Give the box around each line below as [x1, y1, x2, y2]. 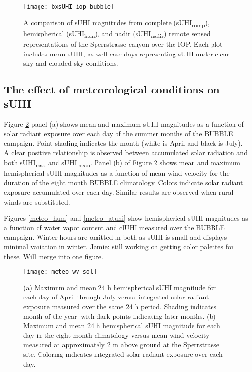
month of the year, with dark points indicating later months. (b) [23, 311, 216, 321]
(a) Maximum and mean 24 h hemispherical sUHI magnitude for [23, 282, 216, 292]
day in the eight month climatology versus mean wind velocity [23, 330, 210, 340]
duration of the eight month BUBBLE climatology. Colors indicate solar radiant [4, 177, 243, 187]
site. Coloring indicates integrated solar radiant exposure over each [23, 349, 223, 359]
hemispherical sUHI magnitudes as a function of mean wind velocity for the [4, 167, 230, 178]
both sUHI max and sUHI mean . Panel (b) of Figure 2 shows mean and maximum [4, 157, 240, 168]
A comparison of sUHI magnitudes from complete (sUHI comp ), [23, 17, 210, 29]
